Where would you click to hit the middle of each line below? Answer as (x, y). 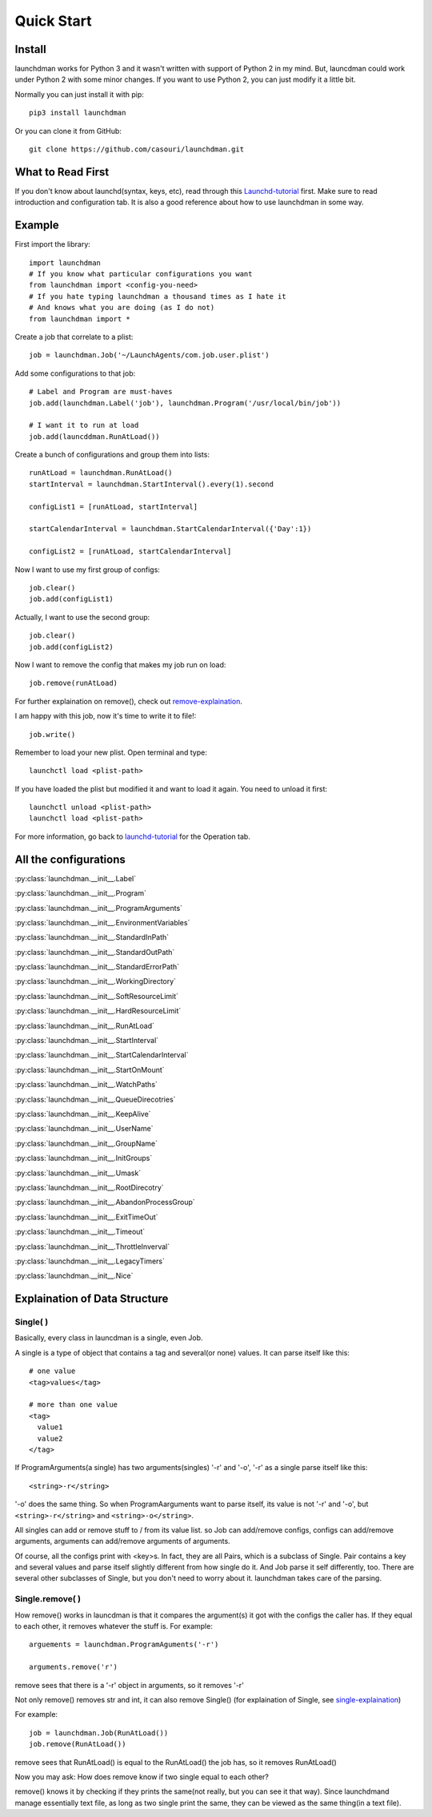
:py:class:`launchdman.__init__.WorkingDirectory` (95, 981)
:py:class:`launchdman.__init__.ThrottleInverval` (92, 1247)
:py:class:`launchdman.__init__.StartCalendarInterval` (102, 1055)
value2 (50, 1438)
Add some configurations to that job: (75, 373)
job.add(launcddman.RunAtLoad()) (94, 436)
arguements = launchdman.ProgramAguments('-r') (124, 1645)
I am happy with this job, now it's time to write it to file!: (106, 716)
